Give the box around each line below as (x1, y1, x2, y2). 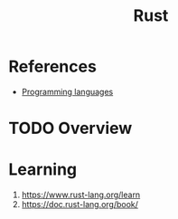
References (8, 56, 97, 77)
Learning (8, 159, 78, 180)
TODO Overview (8, 119, 133, 138)
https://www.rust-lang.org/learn (21, 189, 141, 200)
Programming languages (21, 86, 114, 97)
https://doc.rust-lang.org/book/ (21, 199, 139, 210)
